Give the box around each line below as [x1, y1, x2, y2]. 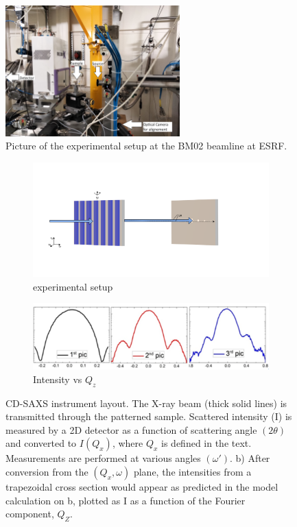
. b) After [229, 451, 270, 465]
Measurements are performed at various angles [5, 451, 201, 465]
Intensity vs [33, 371, 82, 386]
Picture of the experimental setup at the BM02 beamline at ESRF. [5, 138, 287, 153]
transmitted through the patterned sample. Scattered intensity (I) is [5, 409, 292, 424]
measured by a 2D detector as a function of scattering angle [5, 422, 257, 437]
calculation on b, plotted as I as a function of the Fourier [5, 493, 246, 507]
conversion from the [5, 464, 88, 478]
